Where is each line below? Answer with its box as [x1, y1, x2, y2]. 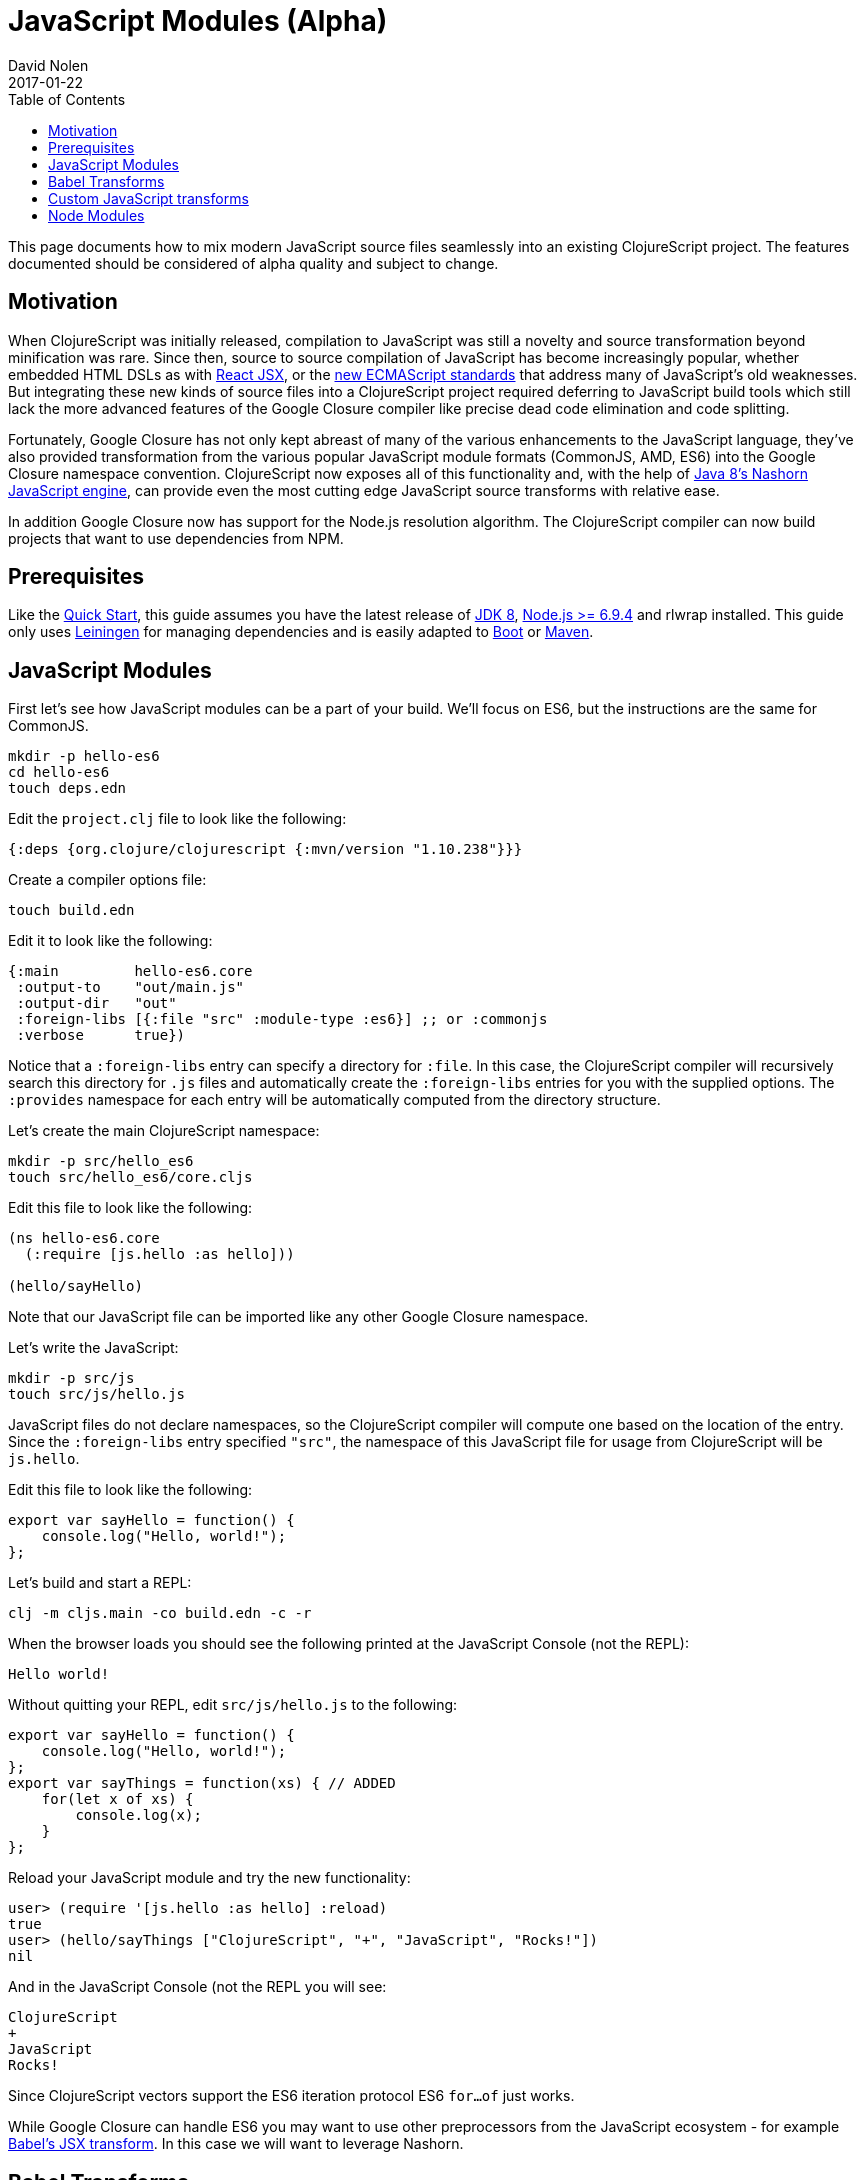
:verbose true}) [16, 1027, 186, 1044]
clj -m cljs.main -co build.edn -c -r [8, 1605, 312, 1622]
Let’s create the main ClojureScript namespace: [8, 1122, 320, 1140]
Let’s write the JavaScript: [8, 1339, 179, 1357]
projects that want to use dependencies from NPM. [8, 529, 344, 547]
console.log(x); [75, 1807, 202, 1824]
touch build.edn [8, 902, 135, 919]
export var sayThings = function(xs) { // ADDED [8, 1775, 396, 1792]
